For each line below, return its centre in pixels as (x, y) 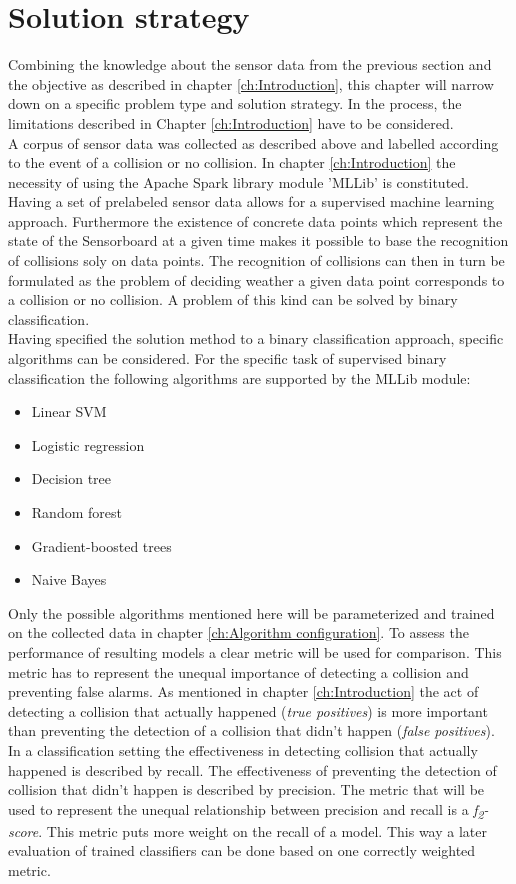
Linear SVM (69, 411)
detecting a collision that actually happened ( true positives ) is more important (248, 710)
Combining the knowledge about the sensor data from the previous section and (250, 64)
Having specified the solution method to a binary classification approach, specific (256, 338)
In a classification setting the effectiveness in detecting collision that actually (243, 749)
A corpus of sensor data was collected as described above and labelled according (253, 142)
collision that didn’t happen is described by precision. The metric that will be (246, 789)
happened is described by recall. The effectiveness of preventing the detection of (252, 769)
